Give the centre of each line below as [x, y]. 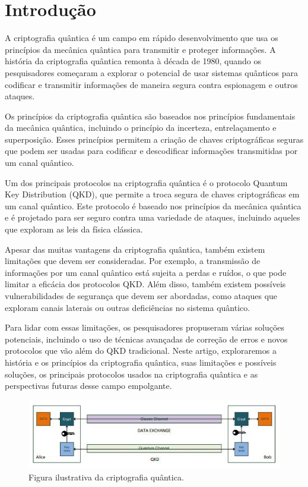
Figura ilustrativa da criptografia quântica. [106, 477]
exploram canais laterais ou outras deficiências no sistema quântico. [128, 307]
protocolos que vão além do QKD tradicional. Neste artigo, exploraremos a [141, 351]
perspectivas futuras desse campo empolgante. [88, 386]
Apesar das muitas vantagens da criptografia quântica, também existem [135, 249]
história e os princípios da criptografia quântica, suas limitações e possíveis [141, 362]
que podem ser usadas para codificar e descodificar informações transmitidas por [151, 151]
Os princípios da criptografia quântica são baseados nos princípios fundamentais [150, 116]
